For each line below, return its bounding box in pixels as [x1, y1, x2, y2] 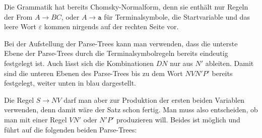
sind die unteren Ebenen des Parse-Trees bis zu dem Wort [4, 67, 183, 78]
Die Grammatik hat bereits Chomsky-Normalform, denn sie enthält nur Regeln [4, 2, 248, 12]
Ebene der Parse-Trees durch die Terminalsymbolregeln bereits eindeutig [4, 48, 228, 58]
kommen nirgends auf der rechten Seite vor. [44, 21, 179, 32]
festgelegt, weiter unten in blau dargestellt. [4, 78, 136, 88]
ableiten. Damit [205, 57, 254, 68]
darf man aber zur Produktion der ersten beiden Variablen [63, 94, 244, 105]
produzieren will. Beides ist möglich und [116, 114, 240, 124]
